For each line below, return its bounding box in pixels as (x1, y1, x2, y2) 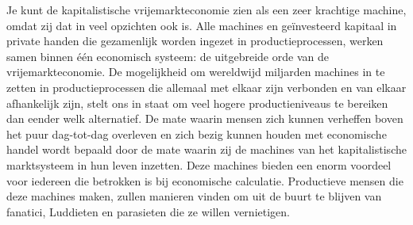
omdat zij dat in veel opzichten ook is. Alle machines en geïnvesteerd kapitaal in (6, 17, 397, 33)
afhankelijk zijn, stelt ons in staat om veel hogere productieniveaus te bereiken (6, 94, 388, 111)
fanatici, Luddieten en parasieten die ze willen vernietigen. (6, 203, 290, 219)
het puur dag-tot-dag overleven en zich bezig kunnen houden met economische (6, 125, 387, 142)
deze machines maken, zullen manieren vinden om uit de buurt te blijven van (6, 188, 382, 204)
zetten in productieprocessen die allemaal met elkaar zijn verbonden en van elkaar (6, 78, 407, 95)
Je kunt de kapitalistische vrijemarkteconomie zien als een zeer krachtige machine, (6, 2, 407, 17)
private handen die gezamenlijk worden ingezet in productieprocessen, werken (6, 32, 384, 49)
